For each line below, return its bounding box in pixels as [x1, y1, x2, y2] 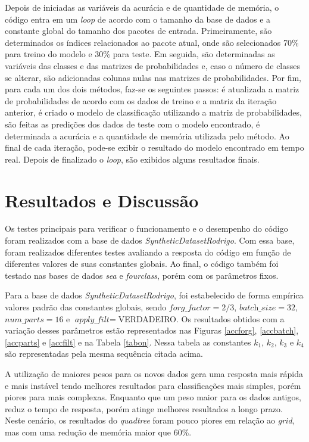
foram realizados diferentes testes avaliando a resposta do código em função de [5, 245, 291, 258]
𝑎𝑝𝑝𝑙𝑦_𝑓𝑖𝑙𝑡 [74, 315, 110, 324]
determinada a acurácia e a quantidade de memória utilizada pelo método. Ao [5, 129, 289, 142]
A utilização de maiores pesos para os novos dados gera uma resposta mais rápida [5, 367, 303, 379]
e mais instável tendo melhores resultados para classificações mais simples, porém [5, 379, 301, 391]
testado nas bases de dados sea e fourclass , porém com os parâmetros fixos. [5, 269, 279, 281]
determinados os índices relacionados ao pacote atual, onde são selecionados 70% [5, 36, 299, 48]
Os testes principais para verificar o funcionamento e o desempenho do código [5, 222, 288, 235]
